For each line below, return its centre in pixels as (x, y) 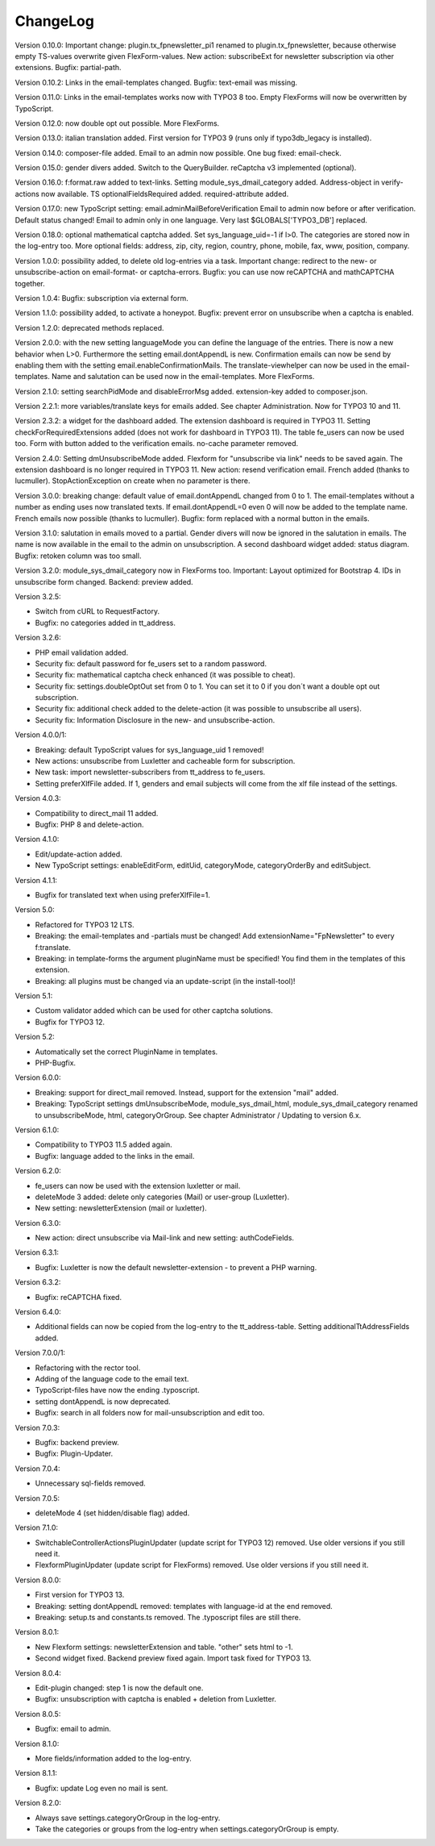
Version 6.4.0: (38, 1312)
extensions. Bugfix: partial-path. (68, 68)
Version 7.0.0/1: (40, 1353)
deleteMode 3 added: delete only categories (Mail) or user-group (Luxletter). (162, 1197)
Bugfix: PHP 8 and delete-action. (89, 824)
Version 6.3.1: (37, 1252)
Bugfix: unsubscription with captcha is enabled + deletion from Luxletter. (156, 1699)
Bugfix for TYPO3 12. (70, 1022)
